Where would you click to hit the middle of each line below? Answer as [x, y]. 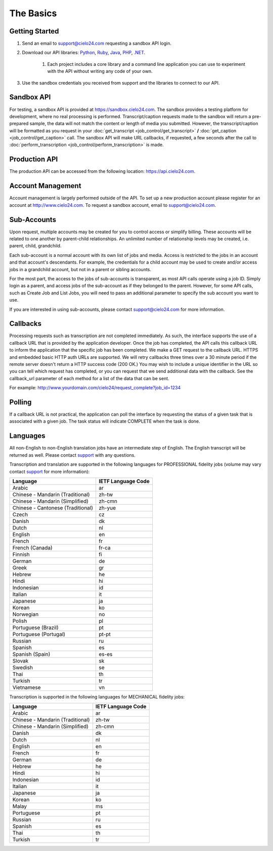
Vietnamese [27, 687]
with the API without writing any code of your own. [100, 71]
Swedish [22, 668]
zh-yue [107, 508]
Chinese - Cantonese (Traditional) [53, 508]
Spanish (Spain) [31, 654]
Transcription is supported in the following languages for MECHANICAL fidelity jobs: [97, 696]
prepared [19, 124]
